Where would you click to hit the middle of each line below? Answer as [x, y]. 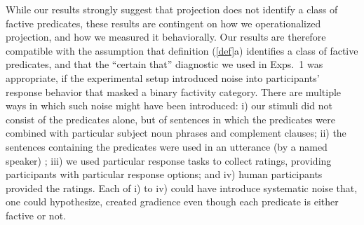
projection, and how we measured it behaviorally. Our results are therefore [166, 37]
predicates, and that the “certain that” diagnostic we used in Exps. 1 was [164, 64]
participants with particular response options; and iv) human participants [164, 174]
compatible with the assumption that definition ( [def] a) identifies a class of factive [182, 50]
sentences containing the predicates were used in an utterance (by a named [167, 146]
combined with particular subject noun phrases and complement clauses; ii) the [176, 133]
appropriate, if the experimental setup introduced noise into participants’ [163, 77]
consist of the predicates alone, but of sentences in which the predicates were [170, 119]
